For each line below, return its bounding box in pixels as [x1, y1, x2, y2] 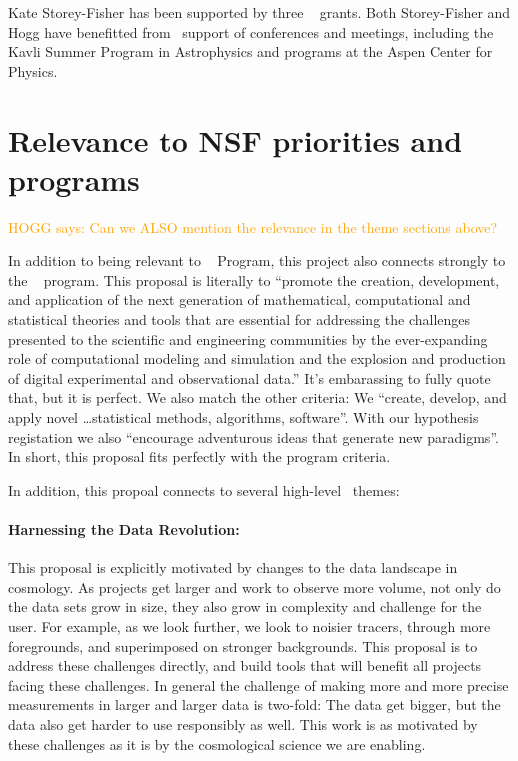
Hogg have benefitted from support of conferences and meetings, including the [8, 21, 494, 42]
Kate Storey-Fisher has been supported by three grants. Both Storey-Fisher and [8, 2, 511, 22]
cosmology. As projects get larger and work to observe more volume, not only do [8, 576, 501, 597]
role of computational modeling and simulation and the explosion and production [8, 348, 506, 369]
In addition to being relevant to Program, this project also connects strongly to [8, 250, 506, 271]
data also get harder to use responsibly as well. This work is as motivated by [8, 713, 478, 734]
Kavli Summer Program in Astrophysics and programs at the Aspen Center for [8, 41, 493, 62]
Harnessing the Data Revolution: [8, 519, 240, 539]
